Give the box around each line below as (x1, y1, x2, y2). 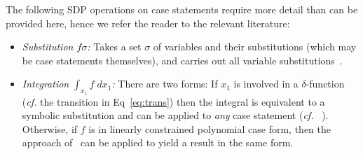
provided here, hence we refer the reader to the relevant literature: (6, 15, 290, 30)
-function (306, 76, 345, 91)
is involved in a (233, 76, 299, 91)
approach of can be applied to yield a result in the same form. (22, 135, 294, 150)
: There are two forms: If (111, 76, 218, 91)
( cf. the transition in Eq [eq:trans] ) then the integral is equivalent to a (22, 94, 325, 108)
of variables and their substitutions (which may (153, 39, 357, 54)
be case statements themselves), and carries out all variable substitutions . (22, 52, 343, 67)
